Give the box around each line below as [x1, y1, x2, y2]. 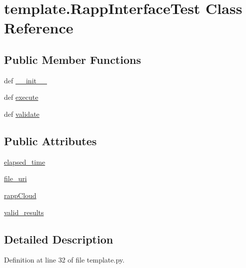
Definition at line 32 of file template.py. [4, 255, 124, 265]
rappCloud [4, 190, 36, 200]
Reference [4, 17, 73, 38]
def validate [4, 108, 39, 119]
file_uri [4, 173, 27, 184]
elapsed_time [4, 156, 45, 167]
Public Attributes [4, 133, 97, 148]
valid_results [4, 207, 44, 217]
